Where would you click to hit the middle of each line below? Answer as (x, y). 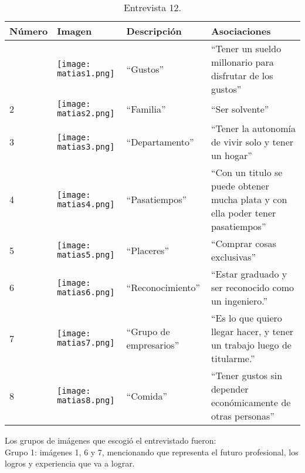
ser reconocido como (252, 287)
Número (29, 31)
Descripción (154, 31)
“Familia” (146, 109)
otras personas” (243, 416)
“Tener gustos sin (247, 375)
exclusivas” (233, 257)
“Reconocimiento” (163, 287)
